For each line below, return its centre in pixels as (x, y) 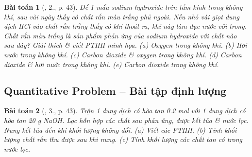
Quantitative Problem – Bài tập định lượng (115, 90)
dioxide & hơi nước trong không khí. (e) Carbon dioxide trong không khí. (111, 64)
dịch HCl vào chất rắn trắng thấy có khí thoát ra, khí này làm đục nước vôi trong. (125, 26)
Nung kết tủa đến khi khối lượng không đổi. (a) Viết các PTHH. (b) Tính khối (120, 130)
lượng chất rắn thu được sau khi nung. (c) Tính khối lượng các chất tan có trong (123, 139)
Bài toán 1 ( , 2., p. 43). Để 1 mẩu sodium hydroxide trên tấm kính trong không (123, 7)
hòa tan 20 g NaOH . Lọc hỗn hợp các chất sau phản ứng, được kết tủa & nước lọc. (126, 120)
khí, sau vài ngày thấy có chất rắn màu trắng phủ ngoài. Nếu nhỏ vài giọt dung (122, 16)
